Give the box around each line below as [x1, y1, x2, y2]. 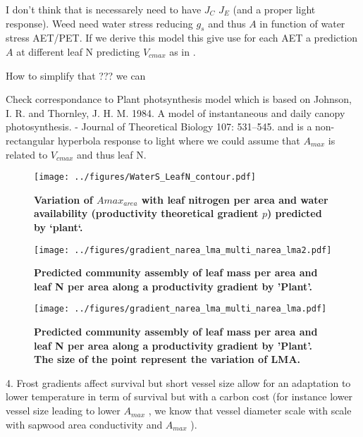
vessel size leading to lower [6, 403, 121, 418]
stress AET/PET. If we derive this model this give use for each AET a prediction [6, 30, 358, 45]
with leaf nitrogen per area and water [141, 192, 328, 207]
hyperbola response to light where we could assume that [57, 133, 300, 147]
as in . [169, 44, 196, 59]
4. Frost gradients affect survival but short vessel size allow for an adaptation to [6, 375, 351, 390]
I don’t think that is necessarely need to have [6, 2, 202, 16]
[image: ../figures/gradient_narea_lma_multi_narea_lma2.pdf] [34, 245, 332, 255]
